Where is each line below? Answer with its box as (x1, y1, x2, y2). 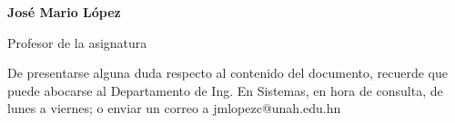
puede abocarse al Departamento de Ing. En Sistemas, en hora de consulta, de (7, 80, 443, 99)
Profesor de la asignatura (7, 33, 147, 52)
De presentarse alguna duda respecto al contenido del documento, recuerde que (7, 63, 448, 82)
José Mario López (7, 3, 121, 21)
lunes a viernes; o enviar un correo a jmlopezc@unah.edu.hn (7, 99, 341, 118)
